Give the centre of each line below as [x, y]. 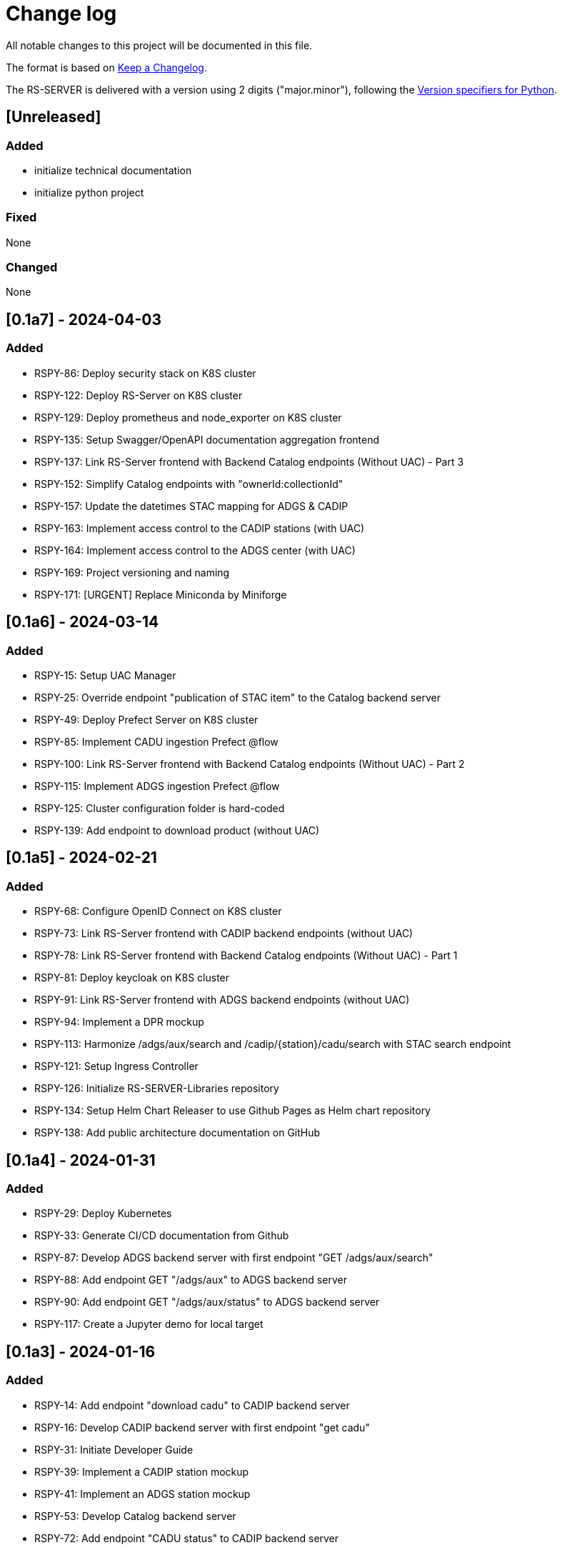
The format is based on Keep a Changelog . [106, 67]
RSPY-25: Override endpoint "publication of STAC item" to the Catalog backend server [237, 697]
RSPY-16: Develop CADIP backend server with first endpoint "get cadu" [202, 1427]
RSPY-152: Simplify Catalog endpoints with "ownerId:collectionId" [189, 484]
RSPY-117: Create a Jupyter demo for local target [149, 1324]
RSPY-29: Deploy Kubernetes [103, 1214]
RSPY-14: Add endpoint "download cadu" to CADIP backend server [192, 1405]
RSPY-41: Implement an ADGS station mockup [142, 1494]
